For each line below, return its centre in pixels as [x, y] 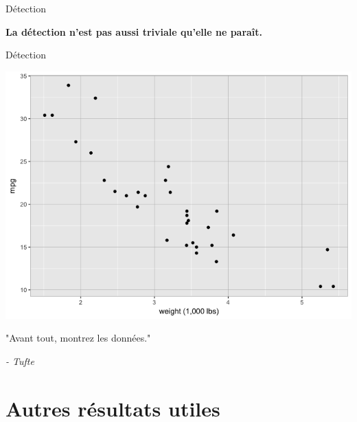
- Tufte [20, 360]
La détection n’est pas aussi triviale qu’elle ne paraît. [134, 31]
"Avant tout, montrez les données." [78, 338]
